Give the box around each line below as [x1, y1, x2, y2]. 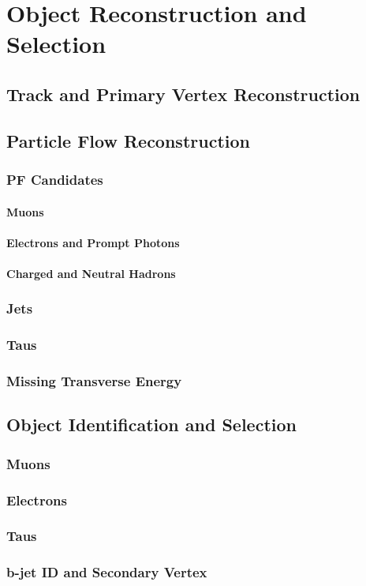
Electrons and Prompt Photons [6, 234, 180, 250]
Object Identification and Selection [6, 412, 297, 437]
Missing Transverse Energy [6, 371, 182, 391]
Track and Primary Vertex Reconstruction [6, 81, 360, 106]
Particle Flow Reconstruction [6, 128, 250, 152]
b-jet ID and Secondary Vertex [6, 562, 207, 582]
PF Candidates [6, 170, 103, 190]
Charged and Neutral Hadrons [6, 265, 176, 281]
